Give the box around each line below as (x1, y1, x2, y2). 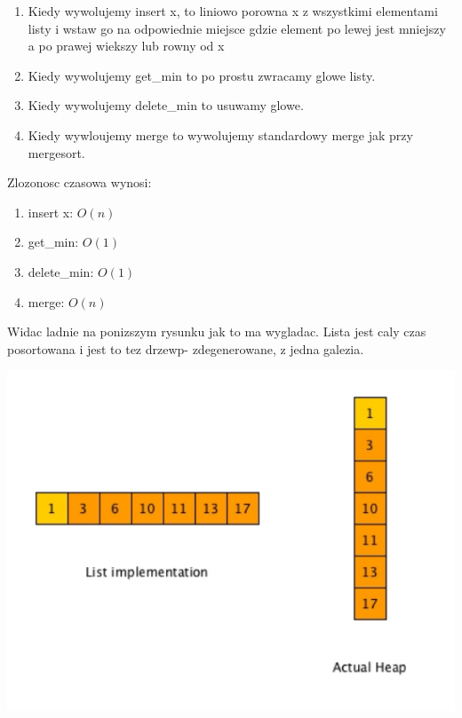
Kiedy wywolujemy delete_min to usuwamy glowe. (28, 96, 304, 114)
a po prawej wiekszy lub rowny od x (28, 36, 225, 55)
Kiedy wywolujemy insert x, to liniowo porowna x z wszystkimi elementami (28, 2, 438, 20)
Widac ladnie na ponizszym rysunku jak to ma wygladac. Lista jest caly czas (7, 322, 426, 341)
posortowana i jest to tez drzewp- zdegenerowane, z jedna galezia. (7, 339, 364, 358)
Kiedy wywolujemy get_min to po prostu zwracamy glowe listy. (28, 66, 376, 84)
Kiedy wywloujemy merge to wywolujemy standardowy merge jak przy (28, 125, 413, 144)
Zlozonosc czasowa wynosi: (7, 173, 152, 192)
